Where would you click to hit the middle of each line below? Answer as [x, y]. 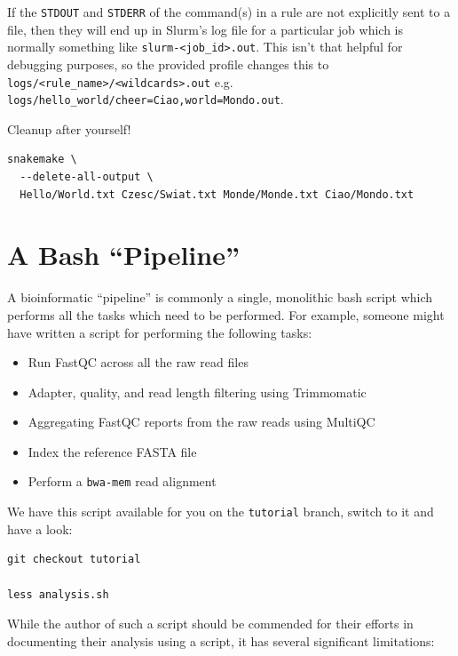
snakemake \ [42, 160]
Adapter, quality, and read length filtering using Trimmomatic [197, 392]
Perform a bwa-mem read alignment [122, 481]
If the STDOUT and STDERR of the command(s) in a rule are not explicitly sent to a [229, 12]
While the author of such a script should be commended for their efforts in [210, 624]
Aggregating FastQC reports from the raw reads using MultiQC [201, 422]
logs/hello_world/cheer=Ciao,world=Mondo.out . [146, 99]
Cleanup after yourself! [69, 128]
